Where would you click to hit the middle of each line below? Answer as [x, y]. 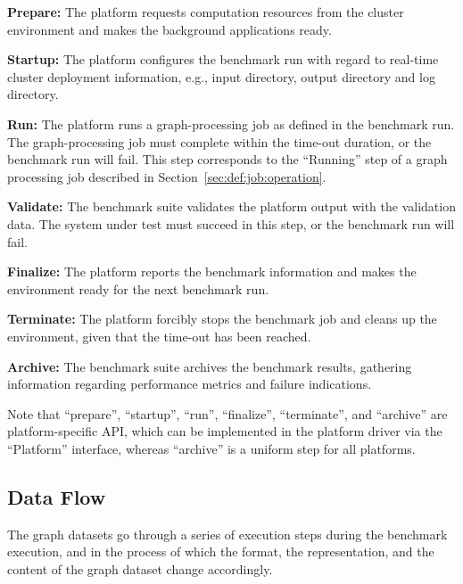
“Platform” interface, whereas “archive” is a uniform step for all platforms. [211, 448]
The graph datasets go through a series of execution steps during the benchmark [227, 534]
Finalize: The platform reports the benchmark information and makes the [212, 271]
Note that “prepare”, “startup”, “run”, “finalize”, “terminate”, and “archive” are [227, 413]
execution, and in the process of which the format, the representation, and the [221, 551]
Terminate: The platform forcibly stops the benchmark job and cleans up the [222, 319]
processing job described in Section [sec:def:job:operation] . [167, 176]
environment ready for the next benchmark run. [138, 288]
